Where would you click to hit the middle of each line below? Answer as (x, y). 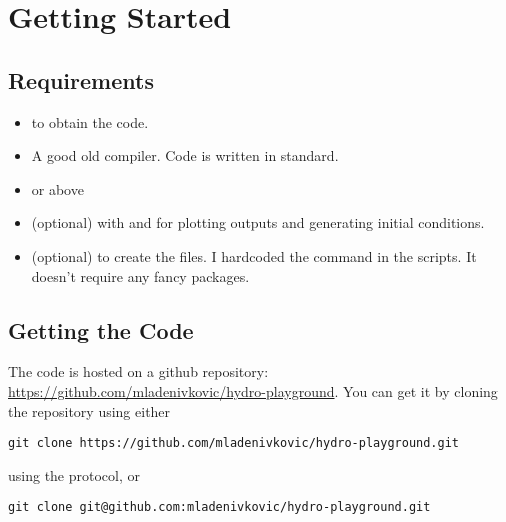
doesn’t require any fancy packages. (140, 275)
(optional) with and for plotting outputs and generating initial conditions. (258, 222)
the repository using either (89, 410)
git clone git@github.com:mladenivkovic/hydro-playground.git (219, 507)
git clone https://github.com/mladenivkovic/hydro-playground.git (234, 443)
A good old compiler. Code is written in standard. (185, 155)
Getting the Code (101, 329)
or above (57, 188)
